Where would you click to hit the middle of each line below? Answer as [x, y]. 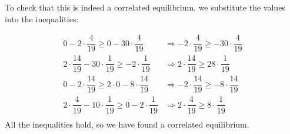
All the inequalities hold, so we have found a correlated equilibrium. [127, 124]
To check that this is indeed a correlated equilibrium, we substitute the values [145, 7]
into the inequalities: [42, 18]
